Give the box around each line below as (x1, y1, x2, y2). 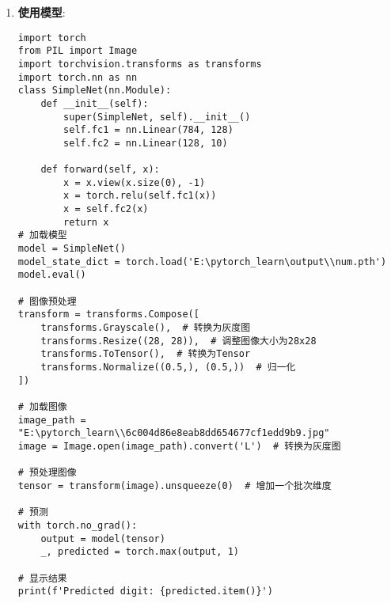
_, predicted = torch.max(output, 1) (40, 546, 239, 558)
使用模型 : (17, 4, 66, 20)
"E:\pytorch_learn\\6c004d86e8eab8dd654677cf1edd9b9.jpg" (17, 427, 330, 439)
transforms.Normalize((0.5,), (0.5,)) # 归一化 (40, 362, 296, 373)
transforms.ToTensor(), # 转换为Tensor (40, 348, 251, 360)
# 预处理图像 (17, 467, 77, 479)
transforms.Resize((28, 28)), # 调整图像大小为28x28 (40, 335, 317, 347)
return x (63, 216, 109, 228)
